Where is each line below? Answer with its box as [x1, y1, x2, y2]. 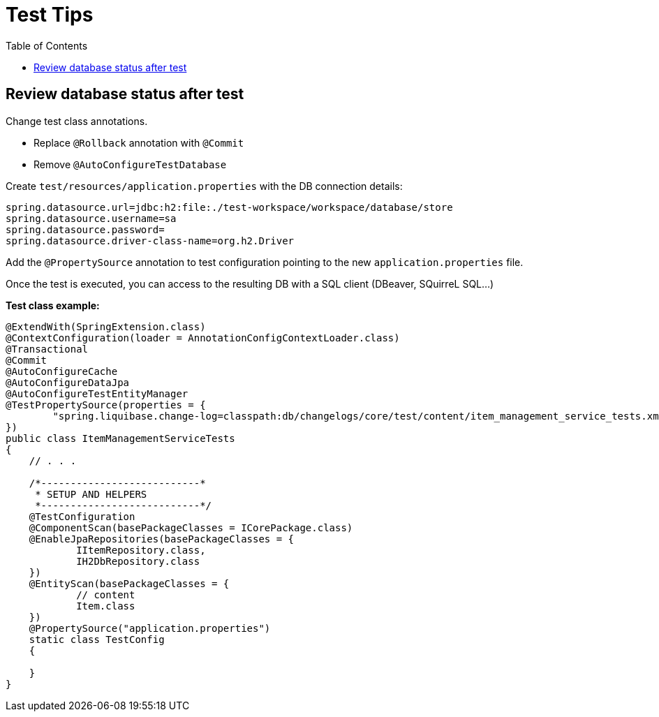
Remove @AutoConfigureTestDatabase [34, 158, 227, 170]
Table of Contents [6, 39, 88, 52]
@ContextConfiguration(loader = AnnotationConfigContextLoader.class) [6, 332, 400, 343]
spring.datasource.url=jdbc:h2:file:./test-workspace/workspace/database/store [6, 201, 453, 213]
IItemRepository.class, [76, 544, 206, 556]
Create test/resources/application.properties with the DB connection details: [6, 179, 403, 192]
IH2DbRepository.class [76, 555, 200, 567]
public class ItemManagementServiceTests [6, 432, 235, 444]
